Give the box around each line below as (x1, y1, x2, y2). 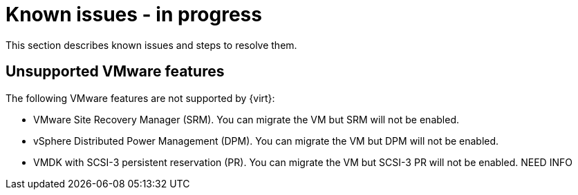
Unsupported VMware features (6, 63, 225, 81)
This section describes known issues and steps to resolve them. (6, 39, 297, 51)
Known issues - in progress (6, 3, 262, 26)
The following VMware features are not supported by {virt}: (6, 92, 275, 104)
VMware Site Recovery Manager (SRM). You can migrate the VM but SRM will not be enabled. (33, 113, 459, 125)
